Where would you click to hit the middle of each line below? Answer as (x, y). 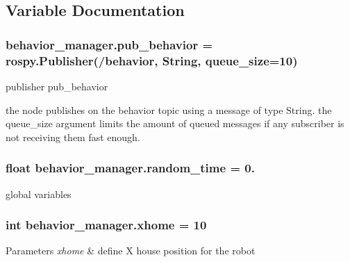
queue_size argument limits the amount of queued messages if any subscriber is (175, 123)
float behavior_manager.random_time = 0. (130, 168)
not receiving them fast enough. (73, 137)
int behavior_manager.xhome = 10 (106, 225)
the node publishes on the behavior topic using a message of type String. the (169, 109)
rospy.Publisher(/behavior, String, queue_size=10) (152, 60)
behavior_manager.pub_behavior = (109, 44)
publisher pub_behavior (57, 86)
